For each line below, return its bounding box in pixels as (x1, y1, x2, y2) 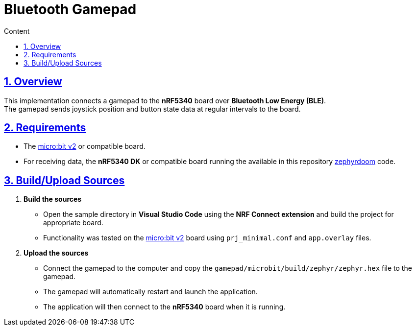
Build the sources (24, 195, 82, 204)
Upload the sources (24, 249, 89, 258)
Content (4, 26, 30, 35)
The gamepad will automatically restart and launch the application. (43, 287, 258, 296)
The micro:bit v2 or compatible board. (24, 142, 146, 151)
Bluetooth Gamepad (4, 1, 137, 18)
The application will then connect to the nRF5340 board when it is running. (43, 303, 286, 311)
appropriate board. (43, 218, 103, 227)
